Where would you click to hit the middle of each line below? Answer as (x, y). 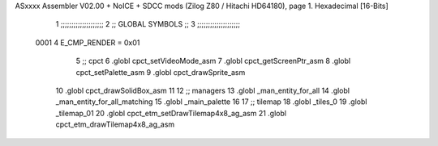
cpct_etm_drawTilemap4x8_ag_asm (115, 124)
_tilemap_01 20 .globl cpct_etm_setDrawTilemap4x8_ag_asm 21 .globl (171, 113)
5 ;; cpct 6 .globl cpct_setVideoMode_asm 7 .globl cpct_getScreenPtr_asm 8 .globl (213, 61)
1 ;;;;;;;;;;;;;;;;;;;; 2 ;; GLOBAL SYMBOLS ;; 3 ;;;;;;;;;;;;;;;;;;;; (148, 24)
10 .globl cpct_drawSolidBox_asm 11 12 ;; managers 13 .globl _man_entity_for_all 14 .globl (203, 90)
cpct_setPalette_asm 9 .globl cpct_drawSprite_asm (161, 72)
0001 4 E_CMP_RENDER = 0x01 (88, 42)
